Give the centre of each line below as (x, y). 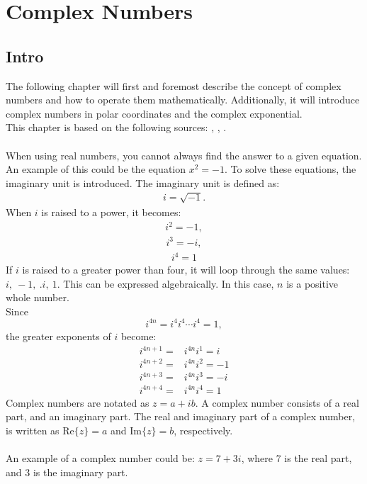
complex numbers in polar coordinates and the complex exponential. (154, 113)
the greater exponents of (58, 336)
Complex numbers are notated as (78, 402)
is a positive (312, 283)
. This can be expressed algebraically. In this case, (165, 283)
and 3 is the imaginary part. (67, 472)
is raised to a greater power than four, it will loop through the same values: (186, 270)
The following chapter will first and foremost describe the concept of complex (174, 85)
